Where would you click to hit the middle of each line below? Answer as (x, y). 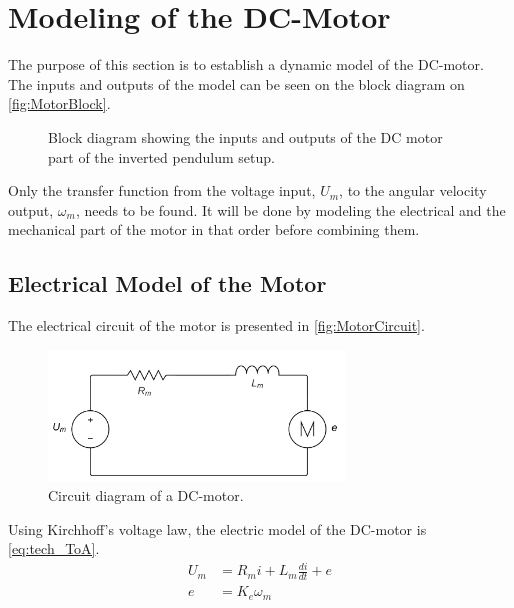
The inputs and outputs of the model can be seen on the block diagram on (236, 83)
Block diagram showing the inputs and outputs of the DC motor (245, 136)
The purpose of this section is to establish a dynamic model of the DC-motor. (246, 64)
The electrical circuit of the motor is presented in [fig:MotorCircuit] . (216, 325)
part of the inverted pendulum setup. (161, 156)
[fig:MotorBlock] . (59, 103)
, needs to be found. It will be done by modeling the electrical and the (290, 209)
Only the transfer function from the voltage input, (162, 190)
